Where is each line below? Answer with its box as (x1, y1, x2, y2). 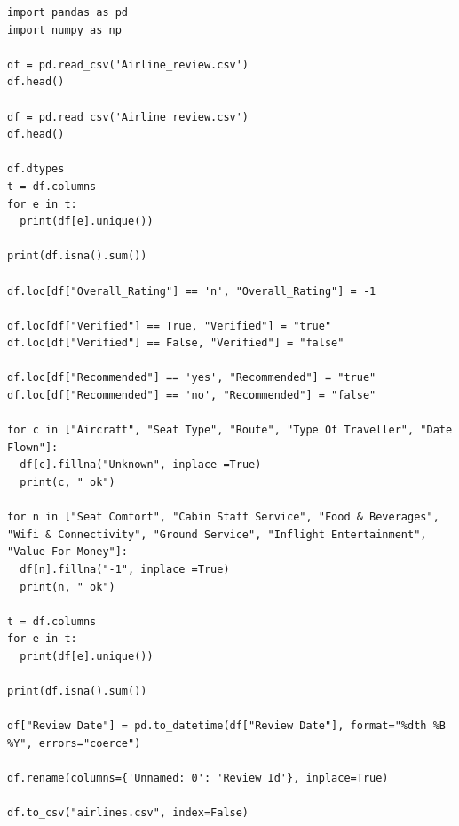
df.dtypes (7, 163, 65, 176)
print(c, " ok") (20, 476, 115, 489)
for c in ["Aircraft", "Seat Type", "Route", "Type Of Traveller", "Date (7, 424, 453, 437)
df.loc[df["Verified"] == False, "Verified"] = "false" (7, 337, 344, 350)
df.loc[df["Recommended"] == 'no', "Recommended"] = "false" (7, 389, 376, 402)
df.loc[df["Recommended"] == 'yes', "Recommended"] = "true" (7, 371, 376, 385)
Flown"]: (7, 441, 59, 454)
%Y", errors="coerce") (7, 736, 141, 750)
